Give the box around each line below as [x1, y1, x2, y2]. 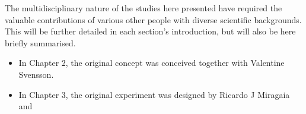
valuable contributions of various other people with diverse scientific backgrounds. [5, 13, 302, 26]
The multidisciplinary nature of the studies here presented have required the [5, 2, 282, 14]
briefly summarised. [5, 36, 76, 49]
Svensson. [18, 68, 54, 80]
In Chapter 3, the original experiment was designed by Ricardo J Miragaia [18, 88, 290, 100]
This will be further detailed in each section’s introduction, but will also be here [5, 25, 296, 37]
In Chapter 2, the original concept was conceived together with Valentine [18, 56, 285, 69]
